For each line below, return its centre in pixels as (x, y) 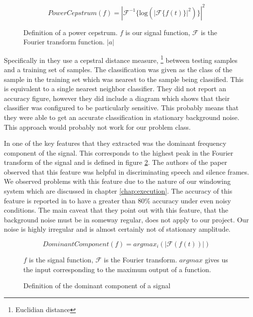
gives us (217, 260)
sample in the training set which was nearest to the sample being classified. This (124, 79)
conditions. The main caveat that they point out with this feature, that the (116, 210)
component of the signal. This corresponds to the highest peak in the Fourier (119, 152)
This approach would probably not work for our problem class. (97, 127)
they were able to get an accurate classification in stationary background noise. (122, 117)
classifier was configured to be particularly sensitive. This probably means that (121, 108)
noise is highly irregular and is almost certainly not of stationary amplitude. (117, 229)
